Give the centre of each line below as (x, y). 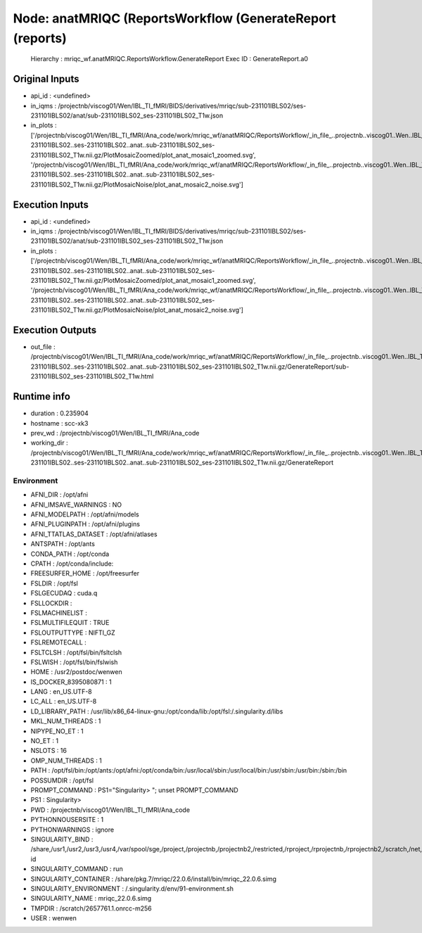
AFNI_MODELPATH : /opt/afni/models (85, 514)
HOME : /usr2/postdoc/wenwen (76, 672)
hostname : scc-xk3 (59, 423)
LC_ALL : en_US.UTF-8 (64, 702)
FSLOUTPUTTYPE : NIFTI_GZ (73, 633)
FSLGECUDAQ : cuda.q (64, 593)
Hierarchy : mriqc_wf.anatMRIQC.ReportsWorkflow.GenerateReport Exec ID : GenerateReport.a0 (170, 59)
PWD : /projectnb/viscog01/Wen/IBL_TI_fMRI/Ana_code (110, 810)
